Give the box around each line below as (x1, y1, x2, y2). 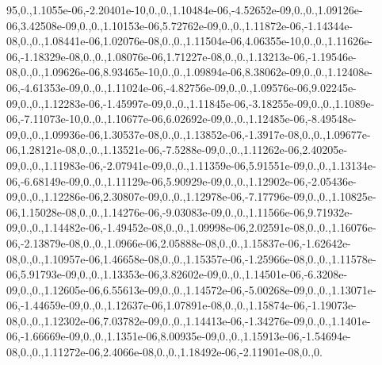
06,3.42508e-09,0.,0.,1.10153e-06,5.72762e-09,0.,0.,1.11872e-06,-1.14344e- (6, 17, 353, 33)
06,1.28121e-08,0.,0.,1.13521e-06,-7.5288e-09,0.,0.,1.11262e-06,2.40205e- (6, 141, 348, 158)
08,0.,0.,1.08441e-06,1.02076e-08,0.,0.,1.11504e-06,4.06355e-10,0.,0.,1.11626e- (6, 33, 373, 49)
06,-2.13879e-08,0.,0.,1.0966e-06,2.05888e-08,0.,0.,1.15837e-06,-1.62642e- (6, 234, 351, 251)
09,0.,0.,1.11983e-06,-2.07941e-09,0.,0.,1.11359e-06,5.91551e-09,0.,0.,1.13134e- (6, 156, 376, 173)
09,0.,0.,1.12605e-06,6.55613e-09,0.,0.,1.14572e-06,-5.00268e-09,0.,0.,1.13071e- (6, 281, 376, 298)
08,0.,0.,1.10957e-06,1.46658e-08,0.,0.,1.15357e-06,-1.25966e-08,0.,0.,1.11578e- (6, 250, 376, 267)
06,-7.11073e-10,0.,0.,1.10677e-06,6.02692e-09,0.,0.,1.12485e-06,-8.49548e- (6, 110, 357, 127)
